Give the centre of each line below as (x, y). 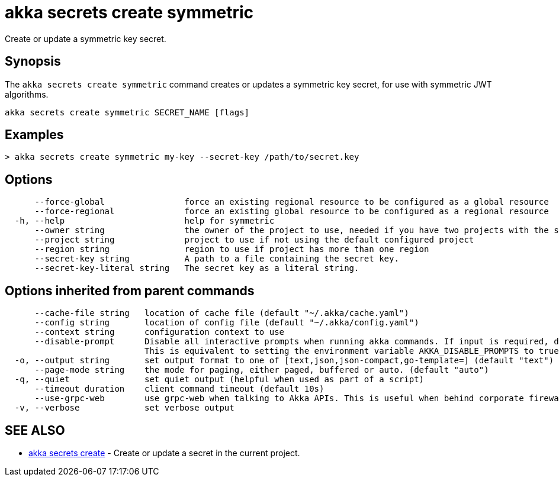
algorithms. (27, 94)
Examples (34, 135)
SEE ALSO (35, 430)
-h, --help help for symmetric (144, 221)
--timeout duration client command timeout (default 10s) (179, 389)
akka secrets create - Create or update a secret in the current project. (164, 453)
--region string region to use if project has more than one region (232, 249)
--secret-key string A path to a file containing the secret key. (217, 259)
